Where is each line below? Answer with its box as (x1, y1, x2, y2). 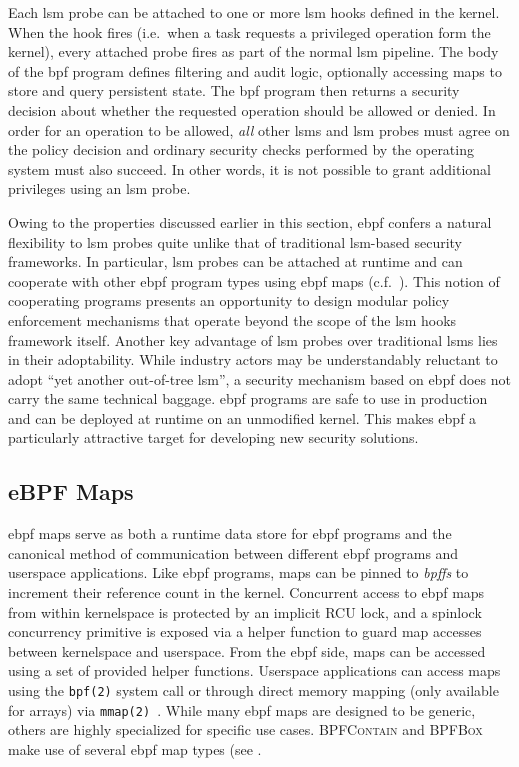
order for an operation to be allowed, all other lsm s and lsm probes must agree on (8, 119, 510, 140)
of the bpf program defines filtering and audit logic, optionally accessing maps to (8, 60, 502, 81)
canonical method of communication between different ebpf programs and (8, 542, 459, 563)
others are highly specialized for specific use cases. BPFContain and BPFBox (8, 719, 483, 740)
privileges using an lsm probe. (8, 178, 191, 199)
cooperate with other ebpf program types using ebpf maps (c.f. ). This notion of (8, 270, 500, 291)
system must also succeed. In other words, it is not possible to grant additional (8, 158, 491, 179)
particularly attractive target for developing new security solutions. (8, 427, 419, 448)
